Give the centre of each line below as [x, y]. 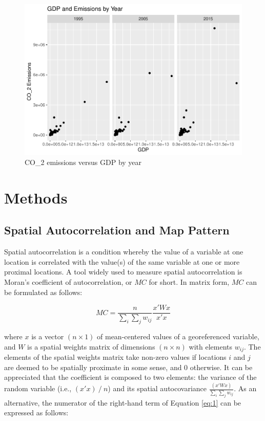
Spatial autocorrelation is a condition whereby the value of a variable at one [124, 252]
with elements [211, 346]
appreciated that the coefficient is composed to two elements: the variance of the [130, 377]
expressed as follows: [36, 413]
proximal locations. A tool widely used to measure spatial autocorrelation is [123, 272]
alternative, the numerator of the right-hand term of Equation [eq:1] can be [123, 402]
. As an [245, 388]
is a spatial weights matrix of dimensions [91, 346]
